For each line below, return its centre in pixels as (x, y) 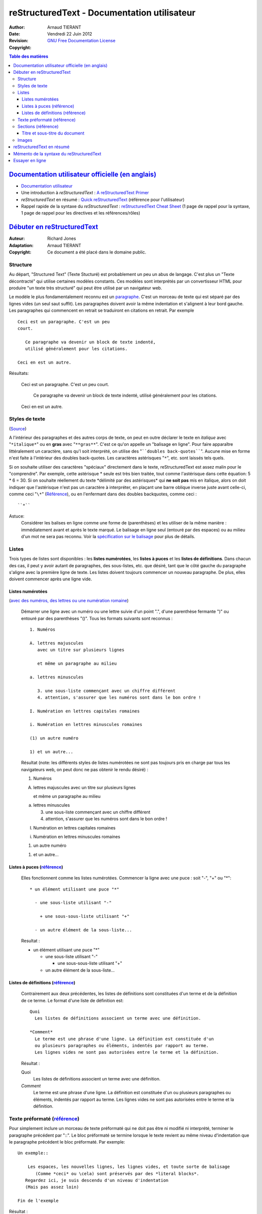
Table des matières (29, 56)
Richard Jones (62, 238)
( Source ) (18, 429)
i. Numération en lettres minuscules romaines (86, 725)
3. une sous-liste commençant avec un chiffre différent (106, 691)
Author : (17, 27)
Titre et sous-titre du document (53, 133)
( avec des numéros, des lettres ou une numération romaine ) (69, 600)
